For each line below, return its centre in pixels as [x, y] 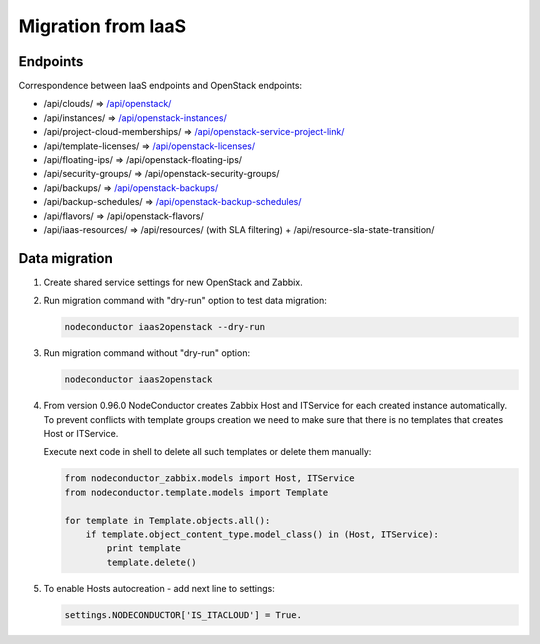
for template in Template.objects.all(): [167, 520]
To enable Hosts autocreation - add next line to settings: [159, 588]
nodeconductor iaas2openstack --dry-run [164, 327]
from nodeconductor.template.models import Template [196, 492]
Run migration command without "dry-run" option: [146, 353]
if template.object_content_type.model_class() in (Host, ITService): [262, 534]
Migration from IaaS [102, 26]
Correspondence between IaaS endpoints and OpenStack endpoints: [160, 86]
